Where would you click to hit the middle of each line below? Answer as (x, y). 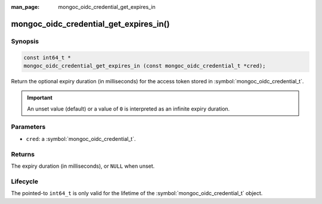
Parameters (28, 127)
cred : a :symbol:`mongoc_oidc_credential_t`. (81, 139)
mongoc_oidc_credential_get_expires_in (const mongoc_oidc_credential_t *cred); (145, 66)
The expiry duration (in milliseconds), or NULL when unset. (83, 166)
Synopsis (25, 41)
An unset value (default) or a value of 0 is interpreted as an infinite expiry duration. (129, 109)
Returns (23, 154)
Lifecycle (25, 181)
